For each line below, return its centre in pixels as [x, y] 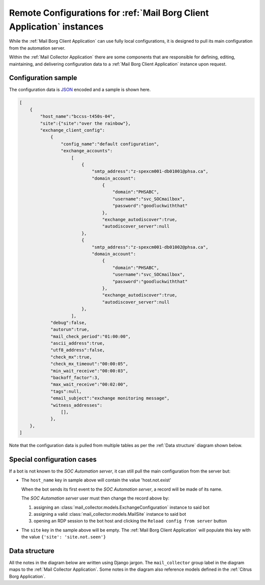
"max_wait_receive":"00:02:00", [89, 385]
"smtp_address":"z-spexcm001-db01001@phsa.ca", [150, 171]
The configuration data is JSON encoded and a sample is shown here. [80, 90]
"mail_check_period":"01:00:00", [91, 336]
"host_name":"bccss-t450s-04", [78, 116]
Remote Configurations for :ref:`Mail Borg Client [109, 13]
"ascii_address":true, [78, 343]
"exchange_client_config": [72, 130]
